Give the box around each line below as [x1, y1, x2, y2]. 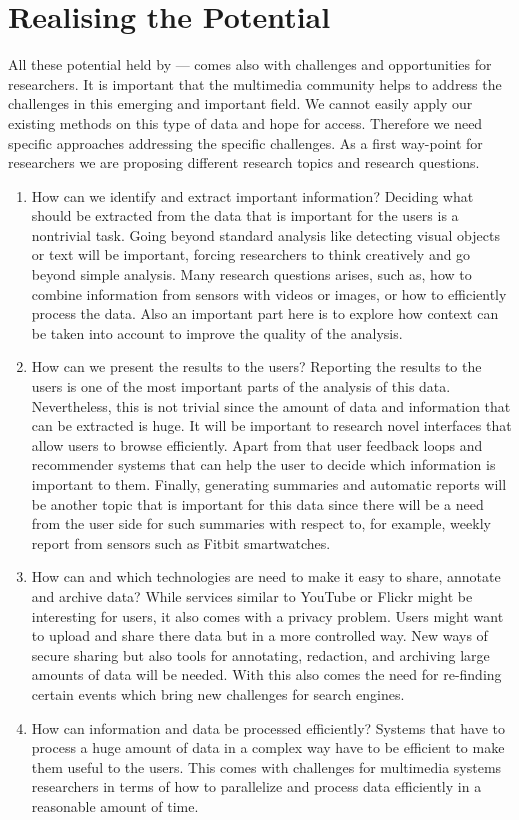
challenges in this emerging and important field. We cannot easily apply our [8, 93, 473, 114]
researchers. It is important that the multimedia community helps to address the [8, 73, 502, 94]
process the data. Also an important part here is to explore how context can [31, 303, 499, 324]
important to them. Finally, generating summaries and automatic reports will [31, 474, 507, 494]
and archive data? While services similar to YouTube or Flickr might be [31, 585, 473, 606]
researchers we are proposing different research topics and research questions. [8, 152, 480, 173]
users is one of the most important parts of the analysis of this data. [31, 376, 451, 397]
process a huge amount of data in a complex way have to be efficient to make [31, 737, 505, 758]
